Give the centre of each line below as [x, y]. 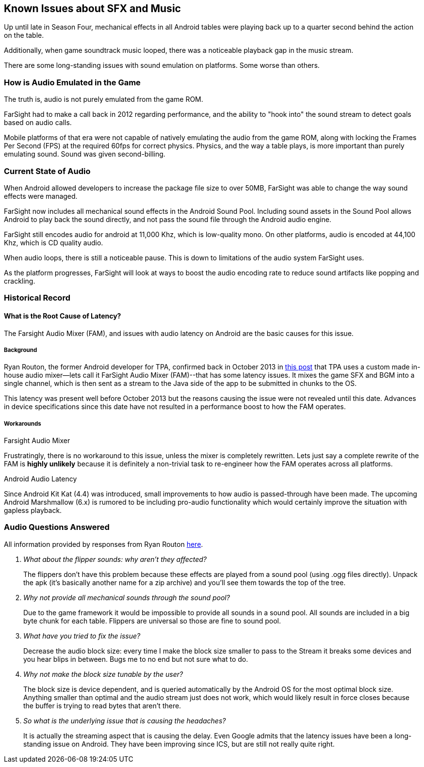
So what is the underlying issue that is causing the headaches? [125, 720]
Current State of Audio [47, 171]
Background [21, 350]
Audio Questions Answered [57, 527]
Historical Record [37, 298]
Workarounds [23, 423]
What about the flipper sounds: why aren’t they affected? [115, 559]
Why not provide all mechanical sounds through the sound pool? [127, 597]
